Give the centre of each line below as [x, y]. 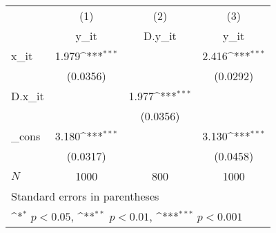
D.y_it [160, 36]
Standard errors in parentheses [85, 196]
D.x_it [28, 96]
